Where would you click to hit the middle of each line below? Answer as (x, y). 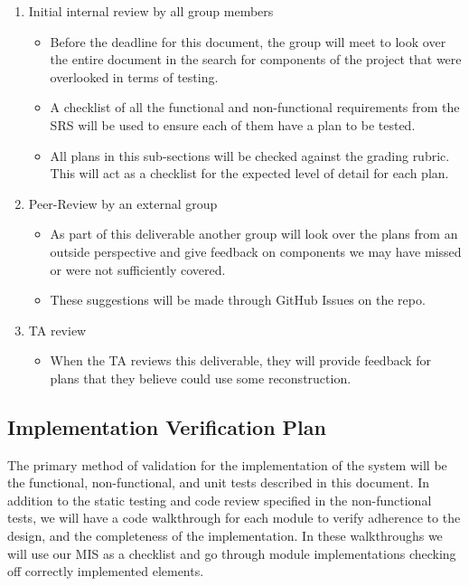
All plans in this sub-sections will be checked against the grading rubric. (250, 155)
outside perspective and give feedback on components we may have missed (256, 251)
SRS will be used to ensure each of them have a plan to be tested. (233, 124)
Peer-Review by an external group (123, 203)
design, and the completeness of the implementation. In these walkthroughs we (225, 536)
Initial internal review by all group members (151, 11)
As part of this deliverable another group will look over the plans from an (254, 234)
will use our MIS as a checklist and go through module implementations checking (232, 553)
